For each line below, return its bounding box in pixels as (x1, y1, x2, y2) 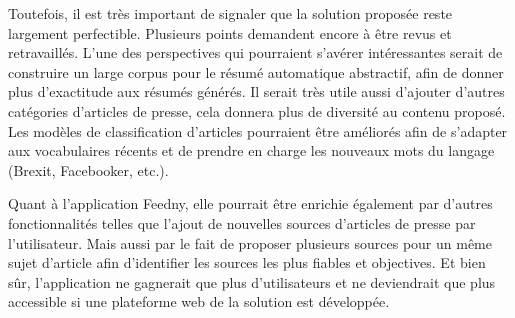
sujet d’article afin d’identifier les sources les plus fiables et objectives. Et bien (8, 252, 486, 273)
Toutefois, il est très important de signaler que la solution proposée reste (8, 3, 453, 23)
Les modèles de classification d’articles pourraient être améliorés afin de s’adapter (8, 120, 508, 141)
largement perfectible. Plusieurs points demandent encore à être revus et (8, 22, 452, 43)
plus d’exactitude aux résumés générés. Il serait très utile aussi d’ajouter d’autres (8, 81, 505, 102)
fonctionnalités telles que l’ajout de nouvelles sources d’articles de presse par (8, 212, 476, 233)
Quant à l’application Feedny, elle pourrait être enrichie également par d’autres (8, 193, 493, 214)
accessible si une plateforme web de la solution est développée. (8, 291, 390, 312)
